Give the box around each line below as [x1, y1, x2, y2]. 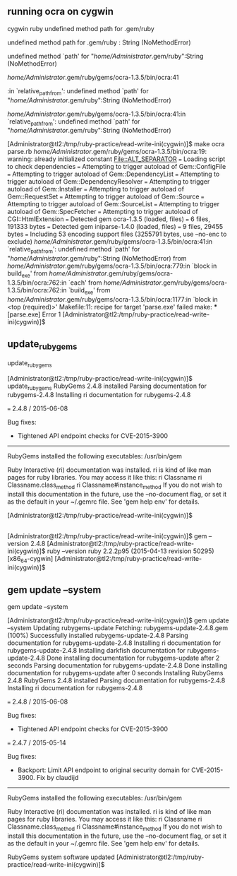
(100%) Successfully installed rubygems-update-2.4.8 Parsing [7, 632, 188, 640]
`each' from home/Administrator [68, 278, 162, 287]
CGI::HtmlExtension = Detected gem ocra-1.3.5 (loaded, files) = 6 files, [7, 215, 210, 223]
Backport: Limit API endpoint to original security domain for [17, 766, 190, 774]
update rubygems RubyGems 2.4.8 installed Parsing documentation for [7, 381, 207, 391]
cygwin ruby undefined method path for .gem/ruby [7, 24, 155, 32]
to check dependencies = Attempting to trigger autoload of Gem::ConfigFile [7, 162, 226, 171]
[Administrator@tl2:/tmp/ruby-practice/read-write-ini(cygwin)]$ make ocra [7, 140, 225, 148]
